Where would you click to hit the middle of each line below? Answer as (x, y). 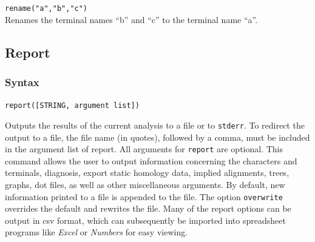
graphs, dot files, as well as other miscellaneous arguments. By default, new (145, 184)
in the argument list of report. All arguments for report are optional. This (144, 149)
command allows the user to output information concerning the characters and (151, 160)
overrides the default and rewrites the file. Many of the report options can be (148, 208)
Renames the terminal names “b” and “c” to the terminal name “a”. (131, 19)
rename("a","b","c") (46, 8)
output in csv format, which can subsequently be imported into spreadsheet (145, 220)
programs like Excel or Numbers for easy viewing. (97, 232)
